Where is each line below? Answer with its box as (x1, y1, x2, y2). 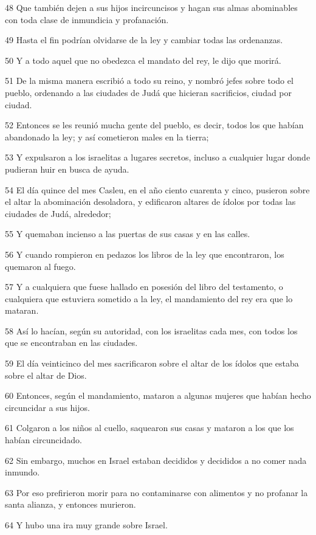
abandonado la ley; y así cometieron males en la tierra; (5, 130, 209, 143)
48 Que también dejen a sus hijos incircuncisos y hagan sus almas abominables (5, 1, 298, 13)
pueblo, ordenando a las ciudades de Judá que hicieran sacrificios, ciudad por (5, 86, 292, 98)
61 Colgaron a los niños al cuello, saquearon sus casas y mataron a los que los (5, 421, 294, 434)
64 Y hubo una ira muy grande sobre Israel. (5, 519, 168, 531)
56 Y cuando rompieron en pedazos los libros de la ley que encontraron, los (5, 247, 284, 260)
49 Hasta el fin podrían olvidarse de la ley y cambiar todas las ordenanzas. (5, 33, 283, 46)
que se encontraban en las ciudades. (5, 336, 138, 349)
